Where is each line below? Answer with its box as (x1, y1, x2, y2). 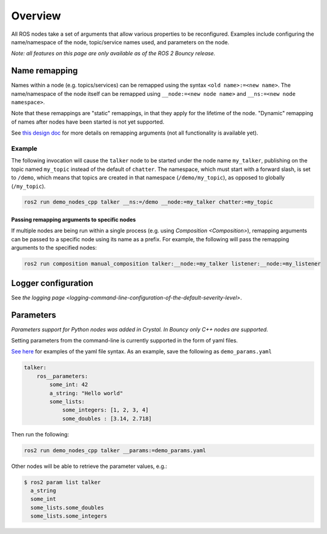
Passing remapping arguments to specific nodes (11, 216, 136, 224)
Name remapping (11, 65, 78, 76)
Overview (11, 9, 61, 22)
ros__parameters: (36, 373, 88, 379)
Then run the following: (11, 430, 70, 438)
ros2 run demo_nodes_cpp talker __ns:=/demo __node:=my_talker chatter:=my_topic (24, 199, 274, 205)
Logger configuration (11, 278, 93, 288)
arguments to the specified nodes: (11, 244, 97, 252)
